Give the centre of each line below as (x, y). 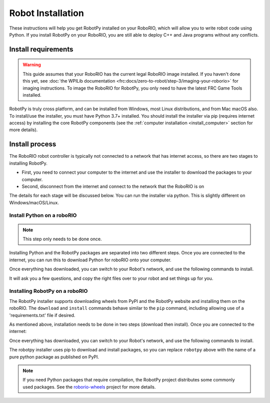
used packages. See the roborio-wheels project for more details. (89, 387)
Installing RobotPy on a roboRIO (48, 291)
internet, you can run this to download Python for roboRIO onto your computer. (90, 260)
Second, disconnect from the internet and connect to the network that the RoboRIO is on (113, 186)
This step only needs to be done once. (62, 239)
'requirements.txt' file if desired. (42, 315)
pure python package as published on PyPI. (54, 357)
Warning (32, 65)
